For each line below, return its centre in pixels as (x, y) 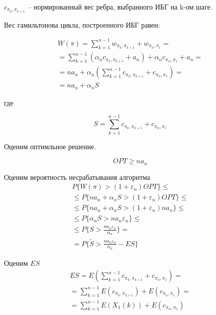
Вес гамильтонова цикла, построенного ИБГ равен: (82, 24)
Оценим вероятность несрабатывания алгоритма (77, 177)
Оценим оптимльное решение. (50, 146)
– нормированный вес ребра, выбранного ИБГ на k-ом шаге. (120, 7)
